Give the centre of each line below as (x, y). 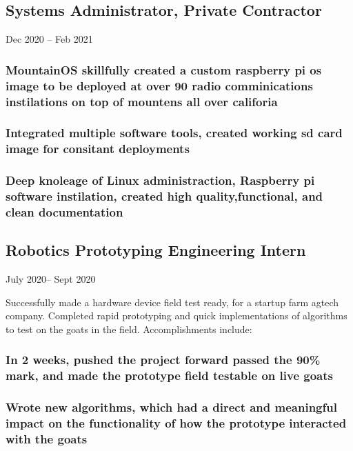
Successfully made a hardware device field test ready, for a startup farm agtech (172, 302)
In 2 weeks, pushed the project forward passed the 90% (163, 360)
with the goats (47, 439)
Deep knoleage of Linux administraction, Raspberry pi (160, 180)
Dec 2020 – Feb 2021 (49, 39)
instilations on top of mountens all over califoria (142, 101)
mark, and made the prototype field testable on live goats (169, 375)
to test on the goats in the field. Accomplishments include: (129, 329)
